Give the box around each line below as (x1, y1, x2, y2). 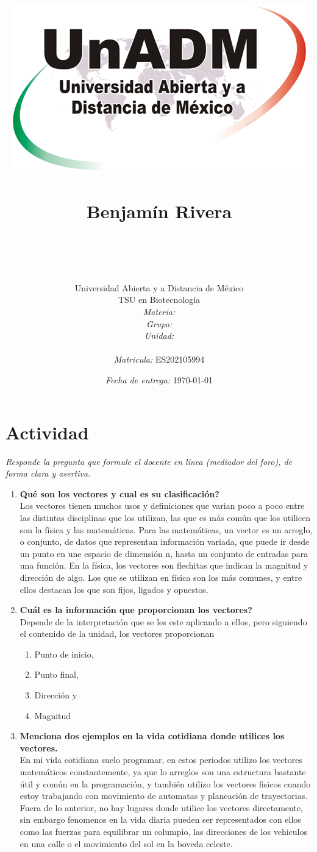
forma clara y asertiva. (5, 467, 91, 480)
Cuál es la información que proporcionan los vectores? (20, 603, 252, 616)
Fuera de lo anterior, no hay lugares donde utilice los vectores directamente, (20, 801, 303, 814)
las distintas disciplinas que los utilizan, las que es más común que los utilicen (20, 511, 311, 524)
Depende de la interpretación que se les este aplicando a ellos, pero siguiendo (20, 615, 307, 628)
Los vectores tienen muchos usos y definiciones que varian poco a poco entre (20, 499, 305, 512)
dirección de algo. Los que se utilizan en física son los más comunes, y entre (20, 570, 302, 583)
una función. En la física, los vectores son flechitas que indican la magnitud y (20, 559, 308, 572)
